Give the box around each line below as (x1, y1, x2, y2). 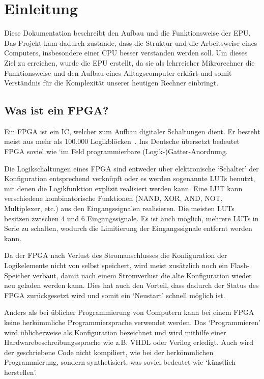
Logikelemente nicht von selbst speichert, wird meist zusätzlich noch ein (4, 260, 228, 271)
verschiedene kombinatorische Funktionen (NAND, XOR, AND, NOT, (4, 193, 223, 203)
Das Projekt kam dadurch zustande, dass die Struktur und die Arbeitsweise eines (4, 37, 257, 48)
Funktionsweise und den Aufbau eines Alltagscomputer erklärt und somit (4, 67, 232, 78)
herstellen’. (4, 366, 37, 377)
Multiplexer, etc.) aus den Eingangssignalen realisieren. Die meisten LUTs (4, 203, 234, 214)
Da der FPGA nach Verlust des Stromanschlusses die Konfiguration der (4, 250, 227, 260)
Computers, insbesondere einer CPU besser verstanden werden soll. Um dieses (4, 47, 248, 58)
